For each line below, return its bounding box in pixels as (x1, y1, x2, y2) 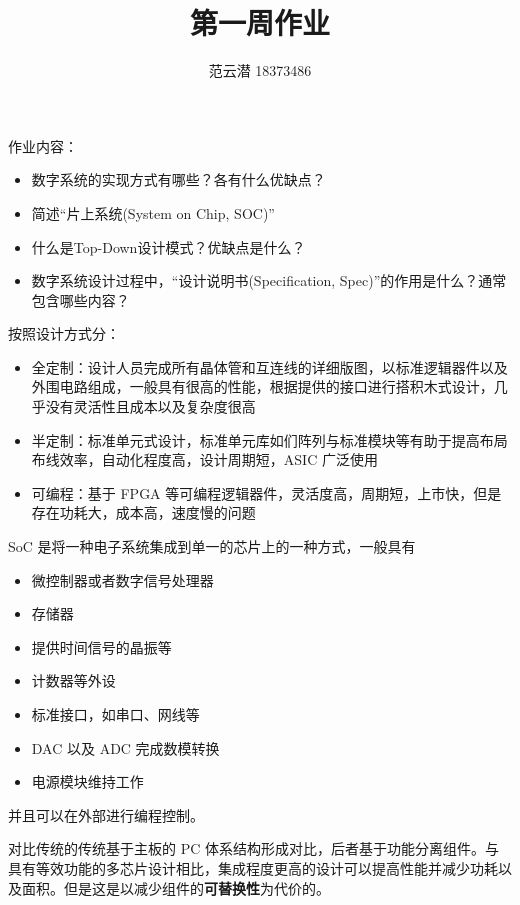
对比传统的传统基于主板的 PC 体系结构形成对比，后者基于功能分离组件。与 (8, 838, 499, 859)
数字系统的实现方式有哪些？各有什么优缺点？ (31, 169, 326, 190)
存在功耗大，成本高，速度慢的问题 (31, 502, 256, 523)
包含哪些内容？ (31, 289, 130, 310)
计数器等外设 (31, 670, 116, 691)
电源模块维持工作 (31, 771, 144, 792)
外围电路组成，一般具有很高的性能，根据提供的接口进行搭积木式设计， (31, 376, 494, 397)
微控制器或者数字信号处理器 (31, 569, 214, 590)
